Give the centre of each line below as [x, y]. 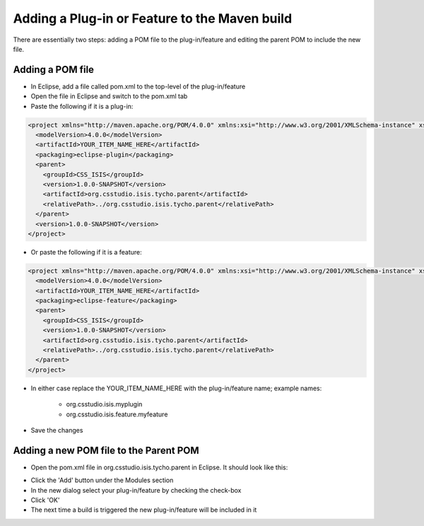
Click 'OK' [45, 500]
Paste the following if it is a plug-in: [82, 106]
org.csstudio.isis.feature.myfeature [117, 414]
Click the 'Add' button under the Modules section [102, 480]
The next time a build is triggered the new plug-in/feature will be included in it [144, 510]
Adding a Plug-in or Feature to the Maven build [153, 18]
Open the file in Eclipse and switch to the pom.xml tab [109, 96]
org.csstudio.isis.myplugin [104, 404]
